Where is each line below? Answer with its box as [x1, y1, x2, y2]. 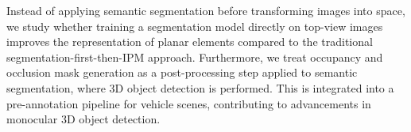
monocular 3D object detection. [6, 111, 161, 127]
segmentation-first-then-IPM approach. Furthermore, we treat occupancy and [6, 48, 383, 65]
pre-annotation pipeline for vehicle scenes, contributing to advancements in [6, 95, 371, 111]
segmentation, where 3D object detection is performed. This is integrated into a [6, 79, 394, 96]
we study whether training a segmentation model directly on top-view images [6, 17, 383, 34]
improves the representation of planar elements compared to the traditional [6, 33, 373, 50]
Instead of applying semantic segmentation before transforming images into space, [6, 2, 405, 18]
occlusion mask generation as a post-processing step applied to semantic [6, 64, 358, 81]
